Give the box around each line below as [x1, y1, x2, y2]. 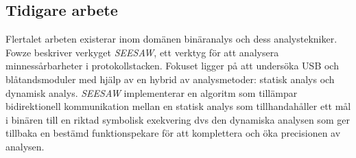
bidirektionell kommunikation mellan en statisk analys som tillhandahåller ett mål [5, 99, 351, 113]
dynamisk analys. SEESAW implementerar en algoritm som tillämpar [5, 85, 298, 100]
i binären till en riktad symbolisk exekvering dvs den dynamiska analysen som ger [5, 112, 350, 126]
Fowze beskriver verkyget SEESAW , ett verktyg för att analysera [5, 45, 279, 59]
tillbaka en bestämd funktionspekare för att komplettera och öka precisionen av [5, 126, 341, 140]
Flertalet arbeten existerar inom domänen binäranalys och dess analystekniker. [5, 32, 337, 46]
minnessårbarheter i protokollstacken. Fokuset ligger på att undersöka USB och [5, 58, 339, 73]
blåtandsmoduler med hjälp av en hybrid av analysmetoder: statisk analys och [5, 71, 335, 86]
